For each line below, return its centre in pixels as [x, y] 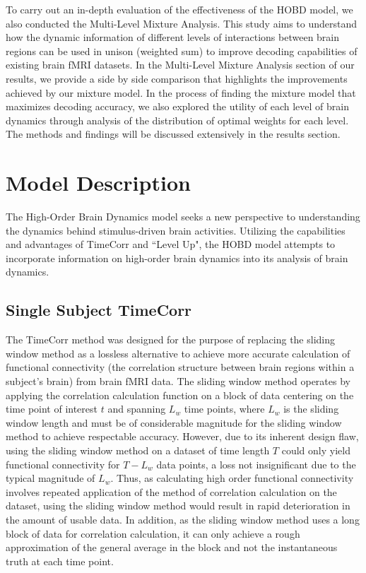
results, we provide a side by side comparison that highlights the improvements [177, 78]
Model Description [98, 183]
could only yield [316, 450]
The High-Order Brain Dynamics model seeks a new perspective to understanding [183, 217]
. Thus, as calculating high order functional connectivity [232, 478]
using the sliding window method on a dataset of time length [138, 450]
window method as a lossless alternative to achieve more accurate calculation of [178, 353]
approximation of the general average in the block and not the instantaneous [172, 547]
